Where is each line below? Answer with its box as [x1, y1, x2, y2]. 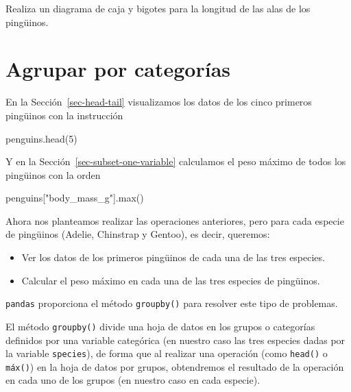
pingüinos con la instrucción [5, 108, 123, 122]
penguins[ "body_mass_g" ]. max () [5, 191, 144, 205]
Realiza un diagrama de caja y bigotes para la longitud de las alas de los [5, 1, 311, 15]
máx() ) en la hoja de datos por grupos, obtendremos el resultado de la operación [5, 359, 344, 373]
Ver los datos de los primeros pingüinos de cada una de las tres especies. [21, 250, 325, 265]
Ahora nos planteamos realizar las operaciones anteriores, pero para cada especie [5, 213, 344, 228]
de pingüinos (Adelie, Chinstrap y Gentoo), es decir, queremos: [5, 227, 270, 241]
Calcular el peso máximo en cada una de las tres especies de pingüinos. [21, 273, 320, 287]
